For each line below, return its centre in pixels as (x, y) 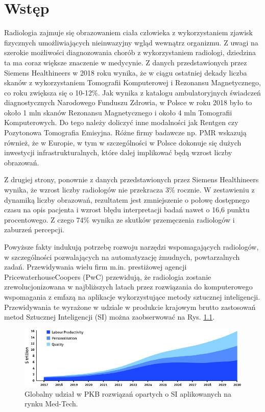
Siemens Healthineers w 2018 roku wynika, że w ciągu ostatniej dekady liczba (126, 72)
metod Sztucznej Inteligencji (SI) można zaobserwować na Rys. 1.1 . (110, 317)
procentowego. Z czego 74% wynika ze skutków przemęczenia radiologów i (119, 219)
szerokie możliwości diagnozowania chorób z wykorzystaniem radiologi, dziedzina (130, 52)
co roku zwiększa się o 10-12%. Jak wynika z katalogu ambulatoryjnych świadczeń (132, 92)
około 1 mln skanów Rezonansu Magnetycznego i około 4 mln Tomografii (118, 112)
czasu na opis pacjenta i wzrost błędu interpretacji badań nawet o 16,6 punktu (127, 210)
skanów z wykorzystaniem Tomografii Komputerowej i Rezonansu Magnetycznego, (132, 82)
